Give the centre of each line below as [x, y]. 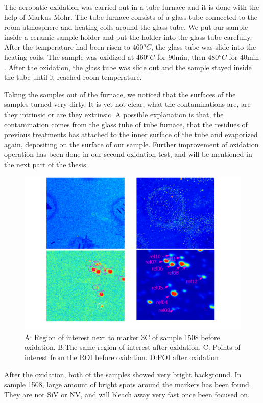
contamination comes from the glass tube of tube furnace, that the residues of [126, 124]
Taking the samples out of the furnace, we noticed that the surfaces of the [120, 94]
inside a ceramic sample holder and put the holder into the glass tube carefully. [128, 37]
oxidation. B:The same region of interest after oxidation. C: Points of [133, 347]
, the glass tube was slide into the [204, 47]
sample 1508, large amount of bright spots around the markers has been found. [128, 384]
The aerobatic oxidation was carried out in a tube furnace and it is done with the [132, 7]
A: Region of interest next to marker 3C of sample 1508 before [122, 337]
